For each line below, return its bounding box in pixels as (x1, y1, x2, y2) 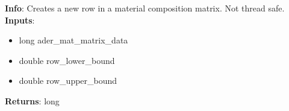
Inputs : (5, 13, 35, 26)
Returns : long (5, 94, 60, 107)
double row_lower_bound (19, 54, 115, 66)
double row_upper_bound (19, 74, 117, 87)
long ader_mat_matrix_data (19, 34, 128, 46)
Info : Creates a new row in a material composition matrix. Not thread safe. (5, 2, 285, 14)
